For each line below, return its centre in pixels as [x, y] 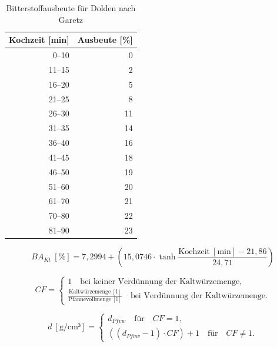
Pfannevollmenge [90, 300]
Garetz [71, 19]
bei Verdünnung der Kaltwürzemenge [198, 296]
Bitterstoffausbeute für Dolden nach [71, 8]
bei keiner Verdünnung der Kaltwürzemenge [160, 281]
